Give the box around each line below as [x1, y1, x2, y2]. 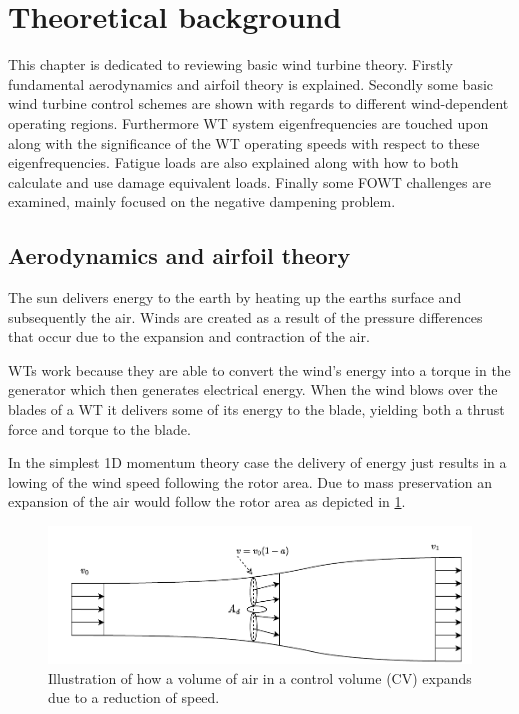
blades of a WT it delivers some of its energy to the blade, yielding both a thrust [8, 399, 505, 420]
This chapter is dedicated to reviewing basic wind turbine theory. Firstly [8, 54, 453, 75]
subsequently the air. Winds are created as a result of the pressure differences [8, 306, 483, 327]
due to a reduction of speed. [48, 687, 220, 708]
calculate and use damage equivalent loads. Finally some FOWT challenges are [8, 171, 491, 192]
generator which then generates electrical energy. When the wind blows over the [8, 379, 498, 400]
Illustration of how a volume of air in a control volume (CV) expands [48, 667, 472, 688]
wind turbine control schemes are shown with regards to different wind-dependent [8, 93, 509, 114]
